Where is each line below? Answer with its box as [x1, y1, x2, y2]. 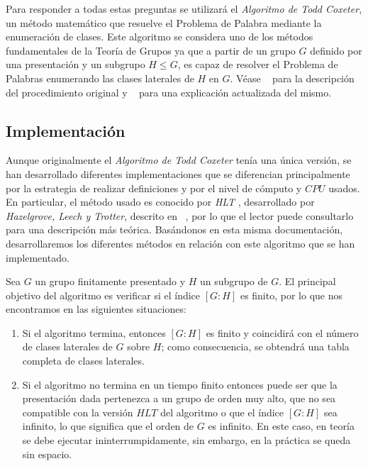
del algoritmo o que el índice [160, 404, 284, 419]
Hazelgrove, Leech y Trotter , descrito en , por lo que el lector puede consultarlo [6, 208, 354, 223]
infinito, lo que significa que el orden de [22, 418, 194, 433]
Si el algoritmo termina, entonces [22, 325, 166, 340]
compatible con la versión [22, 404, 133, 419]
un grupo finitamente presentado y [35, 274, 186, 289]
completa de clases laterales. [22, 353, 145, 368]
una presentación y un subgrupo [6, 57, 145, 72]
